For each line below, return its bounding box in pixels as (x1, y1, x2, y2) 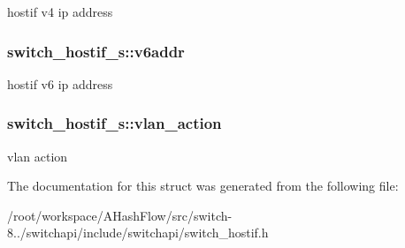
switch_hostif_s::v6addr (7, 40, 185, 62)
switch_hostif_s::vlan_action (7, 112, 222, 134)
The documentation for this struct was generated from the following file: (7, 177, 399, 195)
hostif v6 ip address (7, 74, 113, 93)
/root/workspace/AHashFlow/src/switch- (7, 206, 233, 224)
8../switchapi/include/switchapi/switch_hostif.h (7, 223, 269, 242)
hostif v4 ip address (7, 3, 113, 20)
